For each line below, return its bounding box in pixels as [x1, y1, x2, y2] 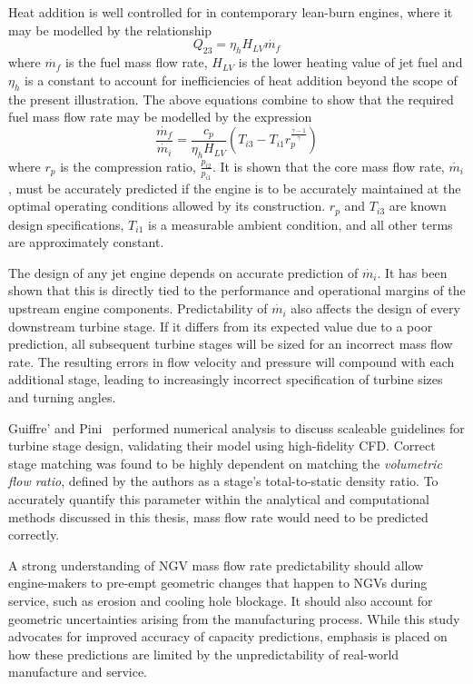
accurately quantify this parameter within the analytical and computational [8, 490, 429, 508]
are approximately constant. [8, 233, 164, 252]
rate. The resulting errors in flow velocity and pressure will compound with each [8, 352, 455, 371]
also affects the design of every [291, 299, 460, 318]
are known [389, 196, 447, 215]
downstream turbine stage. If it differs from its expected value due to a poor [8, 316, 433, 335]
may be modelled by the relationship [8, 20, 212, 39]
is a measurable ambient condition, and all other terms [147, 214, 453, 233]
